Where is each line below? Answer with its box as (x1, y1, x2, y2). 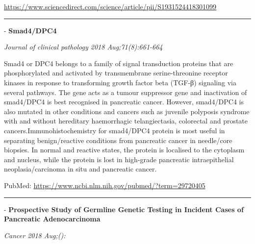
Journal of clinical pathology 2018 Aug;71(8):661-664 (4, 42, 163, 52)
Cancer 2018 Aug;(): (4, 230, 66, 240)
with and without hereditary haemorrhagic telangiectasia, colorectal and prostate (4, 116, 248, 126)
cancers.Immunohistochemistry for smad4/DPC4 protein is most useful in (4, 125, 225, 135)
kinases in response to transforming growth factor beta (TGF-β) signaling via (4, 77, 236, 87)
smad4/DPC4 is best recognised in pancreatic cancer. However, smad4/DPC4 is (4, 97, 244, 107)
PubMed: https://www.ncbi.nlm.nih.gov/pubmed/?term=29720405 (4, 180, 205, 190)
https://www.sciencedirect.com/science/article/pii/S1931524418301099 (4, 1, 217, 11)
